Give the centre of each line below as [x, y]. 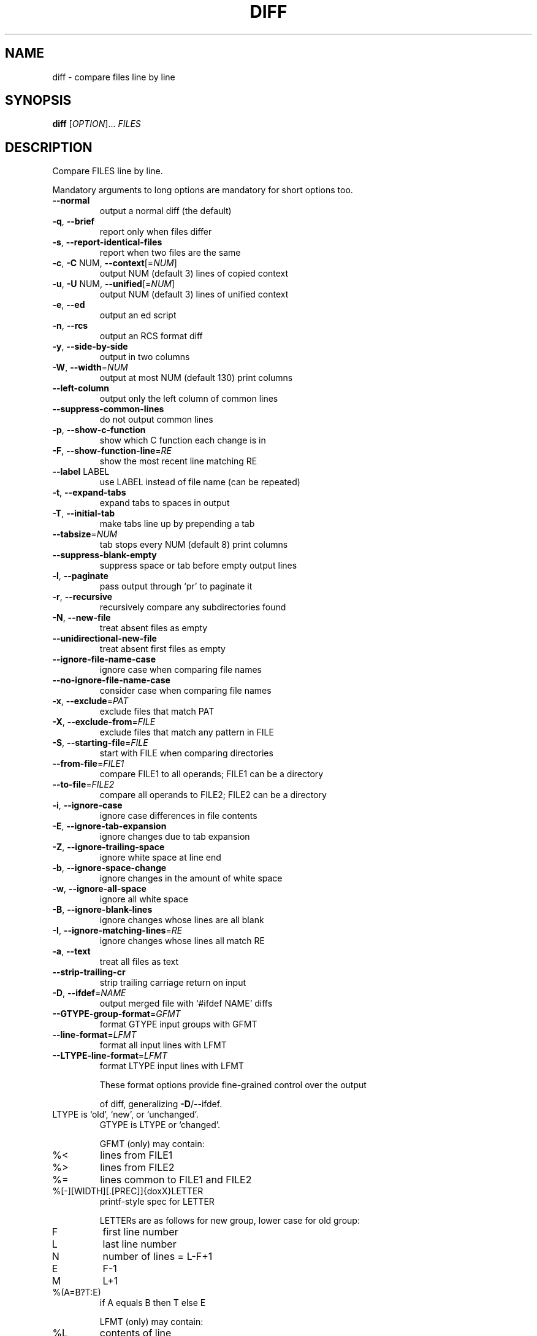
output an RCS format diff [151, 336]
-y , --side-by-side [90, 347]
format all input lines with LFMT [163, 1045]
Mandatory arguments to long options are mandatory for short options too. [203, 190]
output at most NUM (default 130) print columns [196, 378]
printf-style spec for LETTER [157, 1202]
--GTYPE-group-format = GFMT [116, 1014]
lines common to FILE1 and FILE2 [176, 1180]
